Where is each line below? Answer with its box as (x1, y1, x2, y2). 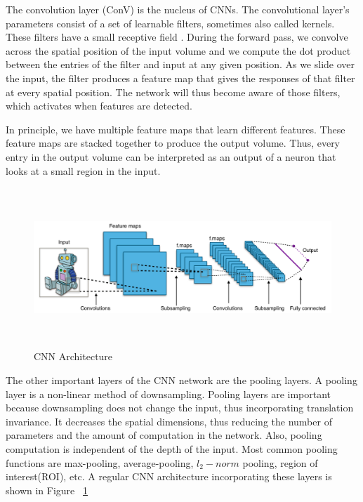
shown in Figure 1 (6, 482, 88, 497)
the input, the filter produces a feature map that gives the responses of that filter (6, 70, 355, 85)
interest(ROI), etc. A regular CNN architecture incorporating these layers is (6, 469, 332, 484)
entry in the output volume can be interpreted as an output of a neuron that (6, 149, 336, 164)
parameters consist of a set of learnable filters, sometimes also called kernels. (6, 15, 335, 30)
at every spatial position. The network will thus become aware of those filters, (6, 84, 341, 99)
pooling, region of (242, 455, 318, 470)
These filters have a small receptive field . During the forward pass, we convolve (6, 29, 348, 44)
